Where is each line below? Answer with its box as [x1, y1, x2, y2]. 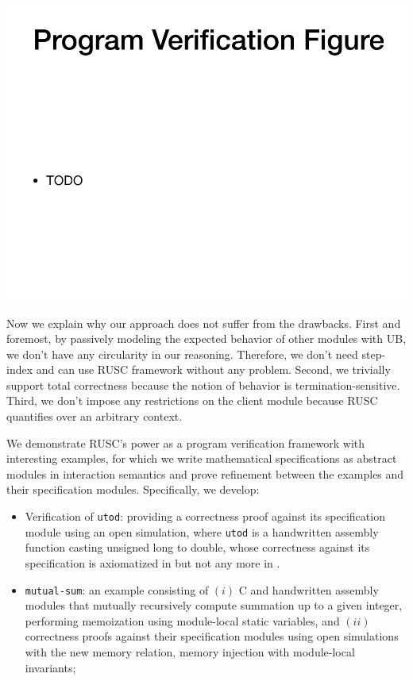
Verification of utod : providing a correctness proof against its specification [25, 508, 385, 525]
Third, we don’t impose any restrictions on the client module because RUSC [6, 392, 378, 409]
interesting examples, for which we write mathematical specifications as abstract [6, 450, 397, 467]
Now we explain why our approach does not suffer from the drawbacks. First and [6, 314, 401, 331]
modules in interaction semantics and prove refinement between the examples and [6, 465, 404, 482]
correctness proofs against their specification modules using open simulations [25, 628, 399, 644]
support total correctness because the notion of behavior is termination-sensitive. [6, 376, 400, 393]
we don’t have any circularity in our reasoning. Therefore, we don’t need [6, 345, 358, 362]
